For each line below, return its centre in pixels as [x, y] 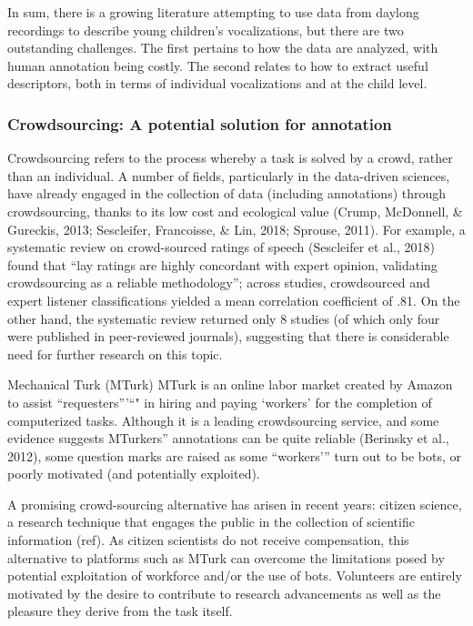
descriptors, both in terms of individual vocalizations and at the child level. [217, 83]
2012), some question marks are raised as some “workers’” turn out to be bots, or [234, 455]
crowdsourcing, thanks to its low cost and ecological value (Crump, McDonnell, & [235, 211]
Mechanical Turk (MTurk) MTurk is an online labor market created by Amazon [230, 384]
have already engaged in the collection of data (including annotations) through [227, 193]
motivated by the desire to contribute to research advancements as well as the [224, 593]
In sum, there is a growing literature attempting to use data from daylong [213, 12]
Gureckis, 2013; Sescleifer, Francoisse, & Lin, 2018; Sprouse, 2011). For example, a [236, 229]
